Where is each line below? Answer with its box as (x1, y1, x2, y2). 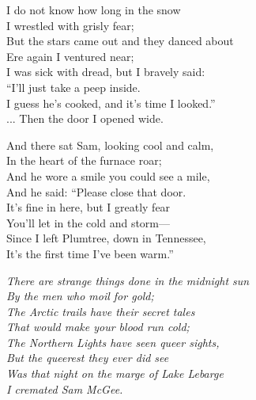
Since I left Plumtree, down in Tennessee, (6, 230, 206, 246)
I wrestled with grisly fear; (6, 17, 134, 33)
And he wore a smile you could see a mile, (6, 167, 210, 184)
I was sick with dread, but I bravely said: (6, 63, 205, 80)
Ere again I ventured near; (6, 48, 134, 64)
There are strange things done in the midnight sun (6, 272, 250, 288)
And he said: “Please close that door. (6, 183, 186, 200)
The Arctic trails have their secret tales (6, 303, 195, 319)
